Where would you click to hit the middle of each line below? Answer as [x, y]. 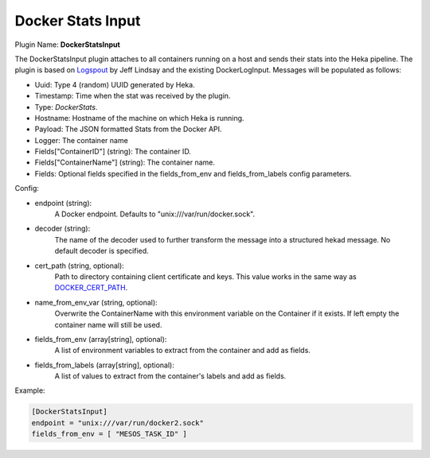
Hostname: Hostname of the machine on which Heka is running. [139, 118]
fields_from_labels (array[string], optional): [104, 365]
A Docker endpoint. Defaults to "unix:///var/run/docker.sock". [154, 214]
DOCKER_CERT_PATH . [91, 288]
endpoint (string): [63, 203]
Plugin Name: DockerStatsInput [68, 45]
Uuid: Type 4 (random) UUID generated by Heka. [115, 84]
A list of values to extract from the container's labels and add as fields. [170, 376]
